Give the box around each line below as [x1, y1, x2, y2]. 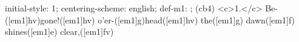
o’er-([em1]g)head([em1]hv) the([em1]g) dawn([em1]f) [98, 13, 295, 26]
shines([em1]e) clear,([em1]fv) [5, 25, 114, 38]
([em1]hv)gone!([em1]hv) [5, 13, 95, 26]
